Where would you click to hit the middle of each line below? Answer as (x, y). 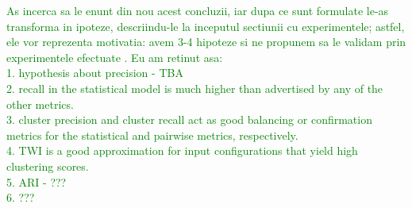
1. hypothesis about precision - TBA (95, 73)
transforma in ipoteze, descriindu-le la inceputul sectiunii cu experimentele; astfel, (206, 26)
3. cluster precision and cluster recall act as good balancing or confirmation (189, 119)
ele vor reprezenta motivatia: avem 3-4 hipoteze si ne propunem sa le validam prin (206, 42)
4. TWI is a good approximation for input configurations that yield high (182, 150)
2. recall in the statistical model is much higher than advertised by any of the (195, 88)
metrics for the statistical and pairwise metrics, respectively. (152, 135)
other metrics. (40, 104)
